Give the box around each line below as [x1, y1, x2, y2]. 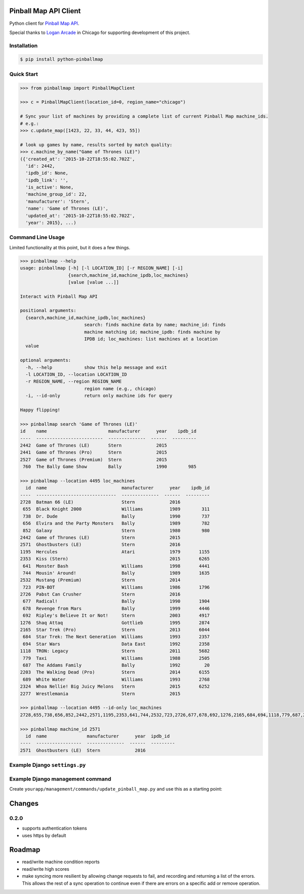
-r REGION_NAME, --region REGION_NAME [25, 379, 122, 385]
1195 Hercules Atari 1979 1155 [20, 549, 210, 554]
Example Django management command [9, 775, 111, 783]
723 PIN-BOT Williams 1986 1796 [23, 584, 210, 590]
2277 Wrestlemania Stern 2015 [20, 691, 181, 696]
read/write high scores [22, 866, 69, 872]
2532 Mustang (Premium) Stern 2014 [20, 577, 181, 583]
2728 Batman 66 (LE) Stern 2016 [20, 499, 181, 505]
